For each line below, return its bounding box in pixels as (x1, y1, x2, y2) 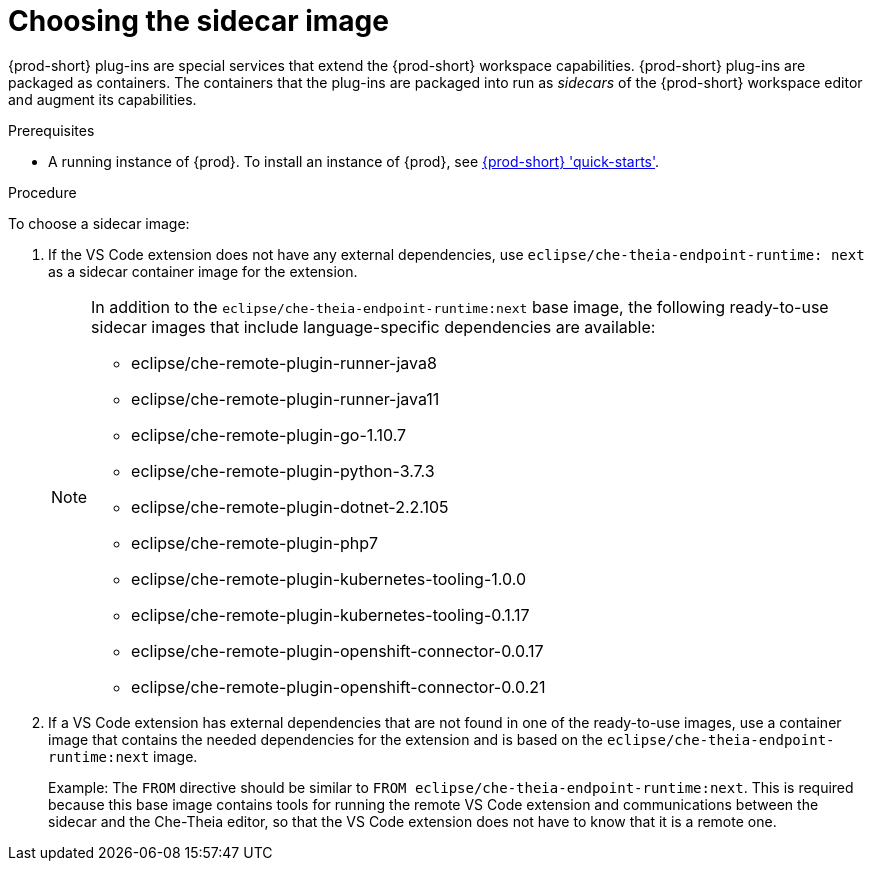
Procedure (8, 183, 77, 201)
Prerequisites (8, 121, 95, 139)
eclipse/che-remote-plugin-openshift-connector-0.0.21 (131, 676, 546, 697)
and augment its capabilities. (8, 90, 197, 108)
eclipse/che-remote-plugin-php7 (131, 532, 379, 553)
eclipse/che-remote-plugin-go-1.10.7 (131, 424, 407, 445)
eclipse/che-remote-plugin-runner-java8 (131, 352, 437, 373)
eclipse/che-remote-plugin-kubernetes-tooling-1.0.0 (131, 568, 526, 589)
